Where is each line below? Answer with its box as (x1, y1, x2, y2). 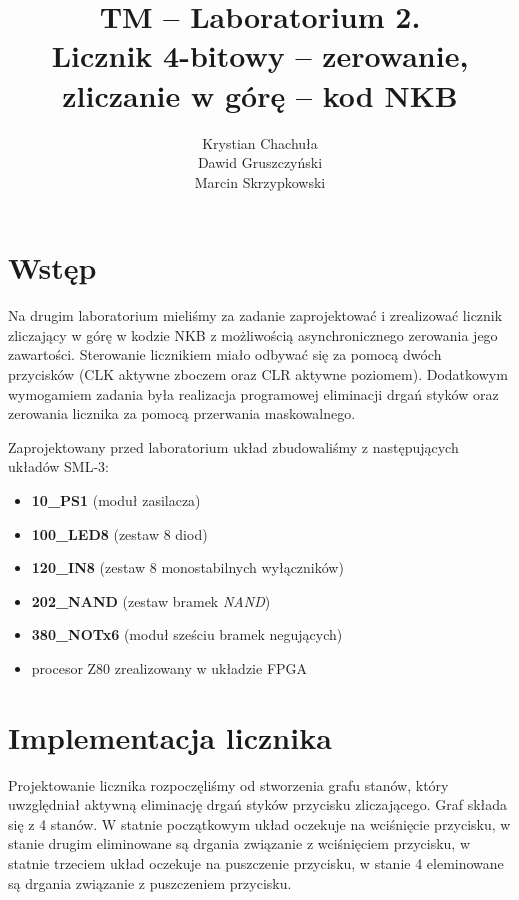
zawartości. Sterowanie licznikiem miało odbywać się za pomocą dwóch (8, 344, 442, 365)
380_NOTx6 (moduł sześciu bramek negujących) (31, 624, 343, 645)
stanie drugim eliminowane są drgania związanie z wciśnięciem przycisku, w (8, 833, 470, 854)
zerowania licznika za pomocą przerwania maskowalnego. (8, 403, 356, 424)
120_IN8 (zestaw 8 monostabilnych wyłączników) (31, 557, 344, 578)
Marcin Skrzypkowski (194, 171, 326, 192)
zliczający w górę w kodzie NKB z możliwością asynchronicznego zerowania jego (8, 324, 498, 345)
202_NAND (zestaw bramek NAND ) (31, 590, 271, 611)
